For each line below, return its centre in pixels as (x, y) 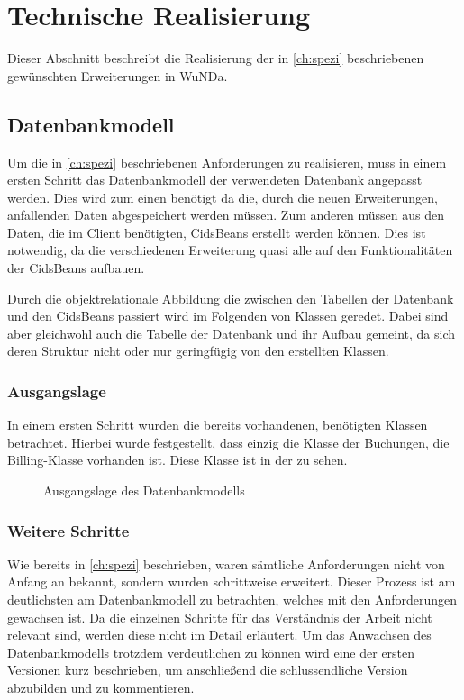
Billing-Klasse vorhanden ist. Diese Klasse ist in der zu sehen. (177, 460)
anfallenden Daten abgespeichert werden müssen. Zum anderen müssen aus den (226, 215)
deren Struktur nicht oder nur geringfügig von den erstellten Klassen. (198, 351)
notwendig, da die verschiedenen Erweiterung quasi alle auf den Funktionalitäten (230, 250)
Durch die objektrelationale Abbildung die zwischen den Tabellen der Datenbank (231, 298)
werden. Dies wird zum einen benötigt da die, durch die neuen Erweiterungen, (223, 197)
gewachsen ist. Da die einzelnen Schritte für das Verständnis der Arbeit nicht (220, 617)
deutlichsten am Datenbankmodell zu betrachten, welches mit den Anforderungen (232, 600)
